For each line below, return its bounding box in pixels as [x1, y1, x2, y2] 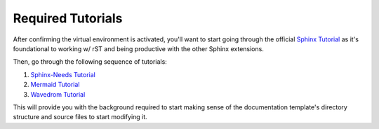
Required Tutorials [13, 11, 123, 26]
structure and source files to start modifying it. [13, 113, 147, 121]
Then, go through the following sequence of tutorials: [13, 57, 168, 66]
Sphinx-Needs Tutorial [30, 70, 96, 79]
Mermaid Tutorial [30, 81, 80, 89]
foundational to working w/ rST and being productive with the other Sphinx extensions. [13, 44, 265, 53]
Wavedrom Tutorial [30, 90, 86, 98]
